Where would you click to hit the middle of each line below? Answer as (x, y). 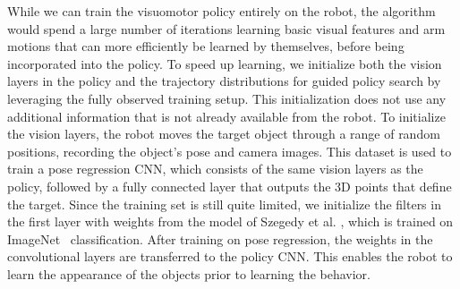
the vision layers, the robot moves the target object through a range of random (224, 134)
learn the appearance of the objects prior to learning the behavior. (189, 273)
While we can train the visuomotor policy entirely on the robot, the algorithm (221, 11)
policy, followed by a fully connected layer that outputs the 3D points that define (230, 186)
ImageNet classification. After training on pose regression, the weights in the (220, 238)
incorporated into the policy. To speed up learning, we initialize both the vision (225, 63)
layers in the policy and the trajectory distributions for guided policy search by (224, 81)
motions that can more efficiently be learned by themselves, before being (206, 46)
